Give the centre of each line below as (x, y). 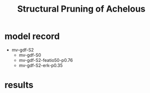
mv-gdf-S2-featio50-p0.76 (46, 60)
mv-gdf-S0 (30, 55)
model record (32, 36)
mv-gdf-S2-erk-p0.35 (41, 65)
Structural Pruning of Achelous (81, 9)
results (19, 85)
